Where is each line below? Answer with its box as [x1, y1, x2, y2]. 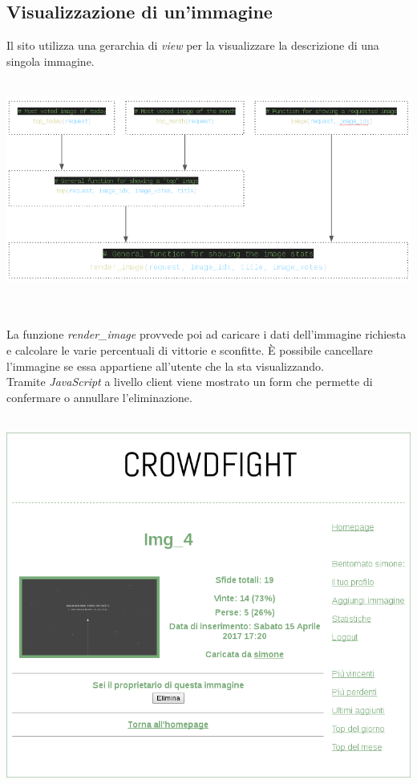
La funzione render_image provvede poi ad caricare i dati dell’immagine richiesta [6, 326, 407, 343]
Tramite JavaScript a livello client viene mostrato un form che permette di [6, 373, 373, 390]
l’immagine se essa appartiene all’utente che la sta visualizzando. [6, 357, 324, 374]
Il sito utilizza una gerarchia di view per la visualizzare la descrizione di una [6, 37, 379, 54]
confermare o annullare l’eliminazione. [6, 388, 192, 405]
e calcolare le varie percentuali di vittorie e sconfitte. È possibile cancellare [6, 342, 373, 359]
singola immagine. [6, 52, 95, 69]
